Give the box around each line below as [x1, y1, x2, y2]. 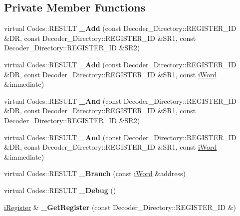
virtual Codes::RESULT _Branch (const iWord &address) [4, 168, 186, 179]
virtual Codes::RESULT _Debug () [4, 185, 116, 195]
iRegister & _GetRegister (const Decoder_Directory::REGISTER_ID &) [4, 202, 236, 212]
